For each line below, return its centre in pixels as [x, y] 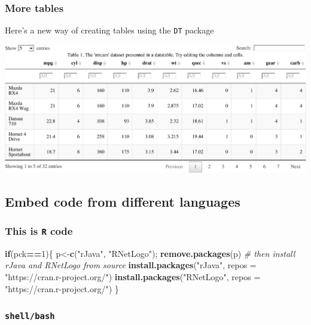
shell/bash [30, 316]
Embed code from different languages [123, 201]
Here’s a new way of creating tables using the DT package [109, 30]
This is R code [39, 230]
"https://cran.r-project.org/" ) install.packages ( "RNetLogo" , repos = [133, 277]
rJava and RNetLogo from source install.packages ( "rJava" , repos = [131, 265]
